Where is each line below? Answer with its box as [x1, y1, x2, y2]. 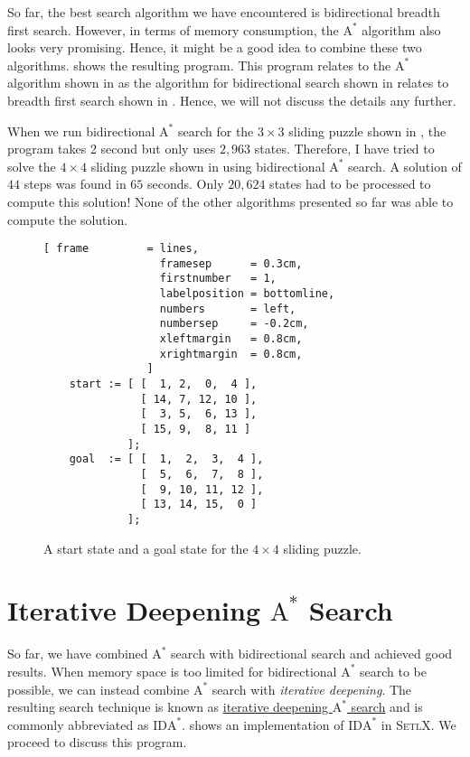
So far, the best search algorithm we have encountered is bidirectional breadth [7, 3, 440, 21]
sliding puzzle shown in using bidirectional [90, 156, 325, 175]
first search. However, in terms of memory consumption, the [7, 20, 339, 39]
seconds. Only [147, 174, 224, 193]
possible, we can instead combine [7, 679, 190, 698]
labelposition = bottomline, [159, 287, 335, 301]
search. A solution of [348, 156, 462, 175]
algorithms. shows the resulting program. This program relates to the [7, 55, 391, 74]
